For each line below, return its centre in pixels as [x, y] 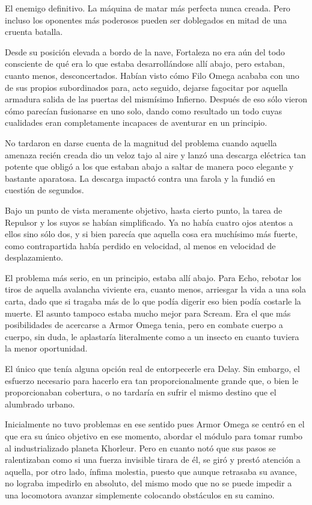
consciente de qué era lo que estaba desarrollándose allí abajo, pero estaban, [145, 64]
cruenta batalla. [34, 32]
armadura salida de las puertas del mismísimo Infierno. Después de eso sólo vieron [156, 99]
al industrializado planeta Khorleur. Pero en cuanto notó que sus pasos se [140, 448]
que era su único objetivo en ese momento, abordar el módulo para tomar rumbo [154, 436]
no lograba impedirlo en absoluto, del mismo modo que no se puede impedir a [148, 483]
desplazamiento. [34, 257]
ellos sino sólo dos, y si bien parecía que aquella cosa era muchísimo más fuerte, [151, 234]
